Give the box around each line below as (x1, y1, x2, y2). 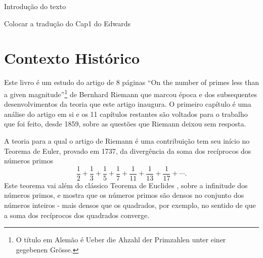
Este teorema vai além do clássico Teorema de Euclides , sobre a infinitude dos (4, 180, 248, 190)
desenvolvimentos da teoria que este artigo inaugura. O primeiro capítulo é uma (4, 99, 251, 109)
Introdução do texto (4, 1, 66, 11)
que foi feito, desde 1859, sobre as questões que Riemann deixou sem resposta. (4, 118, 246, 129)
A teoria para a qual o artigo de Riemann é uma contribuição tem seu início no (4, 135, 250, 146)
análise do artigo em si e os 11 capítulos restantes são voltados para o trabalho (4, 108, 248, 119)
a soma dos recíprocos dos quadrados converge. (4, 209, 150, 220)
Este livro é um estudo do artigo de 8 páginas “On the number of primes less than (4, 77, 259, 88)
